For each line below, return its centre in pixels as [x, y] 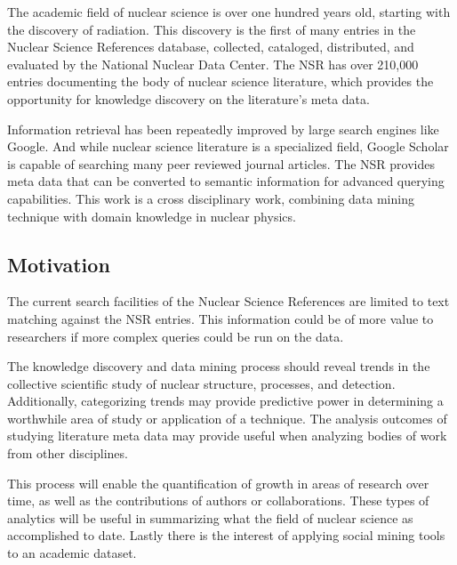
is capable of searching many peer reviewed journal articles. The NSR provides [221, 163]
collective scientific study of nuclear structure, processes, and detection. [201, 383]
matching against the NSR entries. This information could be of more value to [220, 318]
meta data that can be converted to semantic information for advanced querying [226, 181]
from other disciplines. [68, 453]
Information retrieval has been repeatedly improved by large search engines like [223, 129]
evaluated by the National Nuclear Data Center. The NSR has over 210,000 [213, 64]
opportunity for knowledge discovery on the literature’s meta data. [188, 98]
